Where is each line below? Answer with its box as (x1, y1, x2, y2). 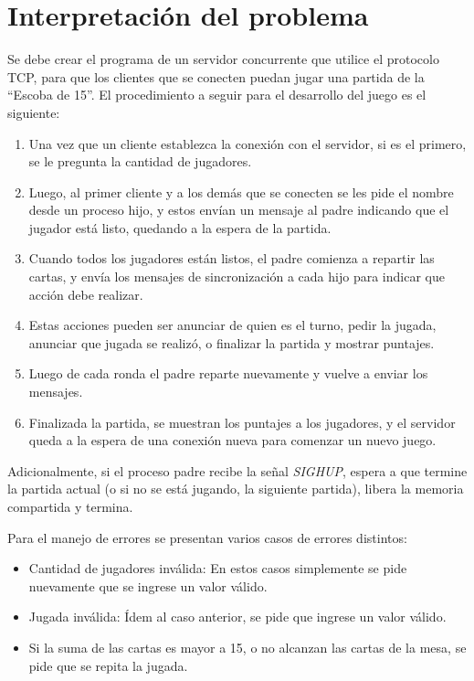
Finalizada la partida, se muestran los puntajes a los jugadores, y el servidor (28, 412, 456, 431)
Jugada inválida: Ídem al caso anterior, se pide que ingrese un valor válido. (28, 607, 447, 626)
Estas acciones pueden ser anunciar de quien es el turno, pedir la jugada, (28, 315, 437, 335)
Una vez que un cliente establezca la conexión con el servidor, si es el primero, (28, 133, 467, 153)
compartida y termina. (7, 497, 133, 516)
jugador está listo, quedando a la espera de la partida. (28, 218, 332, 237)
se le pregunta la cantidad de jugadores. (28, 152, 252, 171)
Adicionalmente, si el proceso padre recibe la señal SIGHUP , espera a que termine (7, 461, 468, 480)
